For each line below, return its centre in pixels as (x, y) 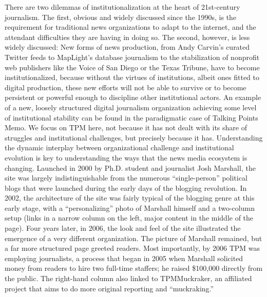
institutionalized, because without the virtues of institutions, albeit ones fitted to (132, 77)
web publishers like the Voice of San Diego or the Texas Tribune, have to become (132, 67)
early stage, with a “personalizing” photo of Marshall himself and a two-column (130, 207)
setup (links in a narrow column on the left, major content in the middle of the (129, 218)
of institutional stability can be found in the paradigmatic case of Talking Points (131, 117)
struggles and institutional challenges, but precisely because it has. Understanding (134, 137)
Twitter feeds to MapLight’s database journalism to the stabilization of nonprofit (132, 57)
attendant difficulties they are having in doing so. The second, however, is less (127, 37)
